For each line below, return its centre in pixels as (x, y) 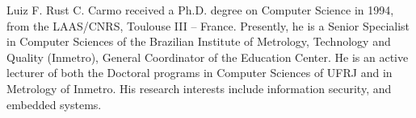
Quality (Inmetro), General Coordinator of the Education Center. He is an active (208, 57)
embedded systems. (54, 104)
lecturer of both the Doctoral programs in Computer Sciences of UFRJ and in (200, 73)
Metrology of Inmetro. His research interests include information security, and (199, 88)
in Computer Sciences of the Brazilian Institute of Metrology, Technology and (199, 41)
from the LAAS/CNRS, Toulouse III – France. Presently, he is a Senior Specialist (208, 25)
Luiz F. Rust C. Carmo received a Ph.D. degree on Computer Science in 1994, (200, 10)
